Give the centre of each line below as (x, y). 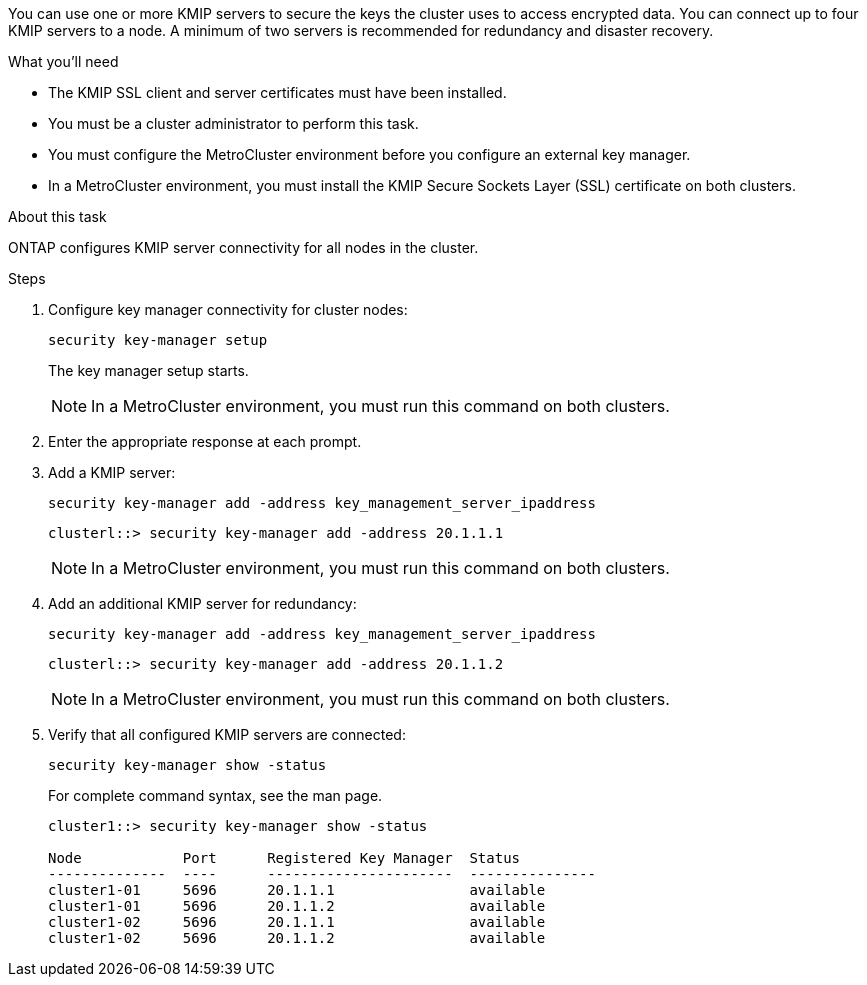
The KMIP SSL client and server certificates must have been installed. (277, 92)
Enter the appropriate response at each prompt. (205, 441)
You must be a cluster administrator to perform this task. (233, 123)
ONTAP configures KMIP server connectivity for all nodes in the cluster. (243, 247)
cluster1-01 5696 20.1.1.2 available (297, 906)
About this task (57, 216)
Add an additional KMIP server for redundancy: (202, 603)
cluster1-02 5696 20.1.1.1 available (297, 922)
